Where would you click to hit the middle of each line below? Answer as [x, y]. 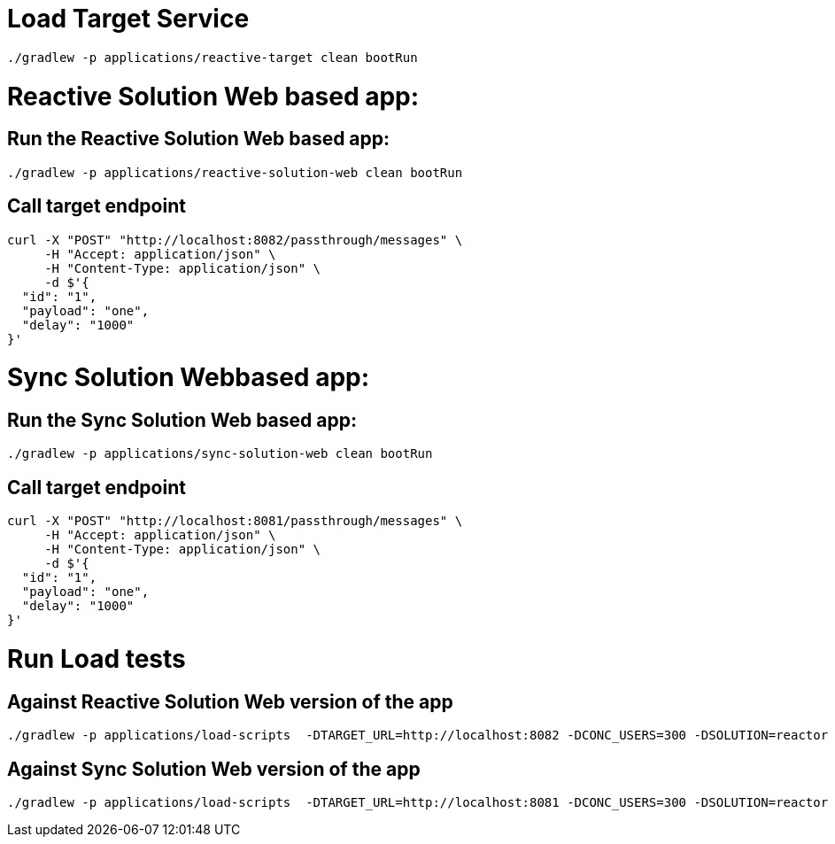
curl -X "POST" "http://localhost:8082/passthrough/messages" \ [235, 240]
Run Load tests [97, 659]
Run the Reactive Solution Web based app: [199, 139]
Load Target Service [128, 19]
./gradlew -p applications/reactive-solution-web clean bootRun [235, 172]
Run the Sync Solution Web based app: [182, 421]
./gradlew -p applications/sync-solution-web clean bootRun [220, 454]
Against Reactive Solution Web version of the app [230, 701]
